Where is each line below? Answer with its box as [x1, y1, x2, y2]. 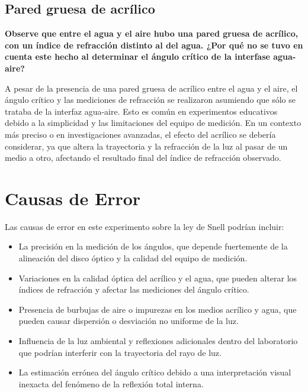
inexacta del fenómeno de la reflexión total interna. [18, 377, 204, 390]
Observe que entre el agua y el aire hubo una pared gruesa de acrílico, [5, 27, 299, 40]
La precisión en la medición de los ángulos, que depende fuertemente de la [18, 240, 288, 252]
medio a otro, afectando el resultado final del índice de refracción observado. [5, 151, 281, 164]
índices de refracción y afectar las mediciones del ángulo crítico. [18, 283, 249, 296]
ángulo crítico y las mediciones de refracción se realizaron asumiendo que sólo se [5, 93, 296, 106]
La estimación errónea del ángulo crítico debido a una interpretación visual [18, 366, 291, 378]
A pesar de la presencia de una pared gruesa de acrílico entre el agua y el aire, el [5, 82, 298, 94]
